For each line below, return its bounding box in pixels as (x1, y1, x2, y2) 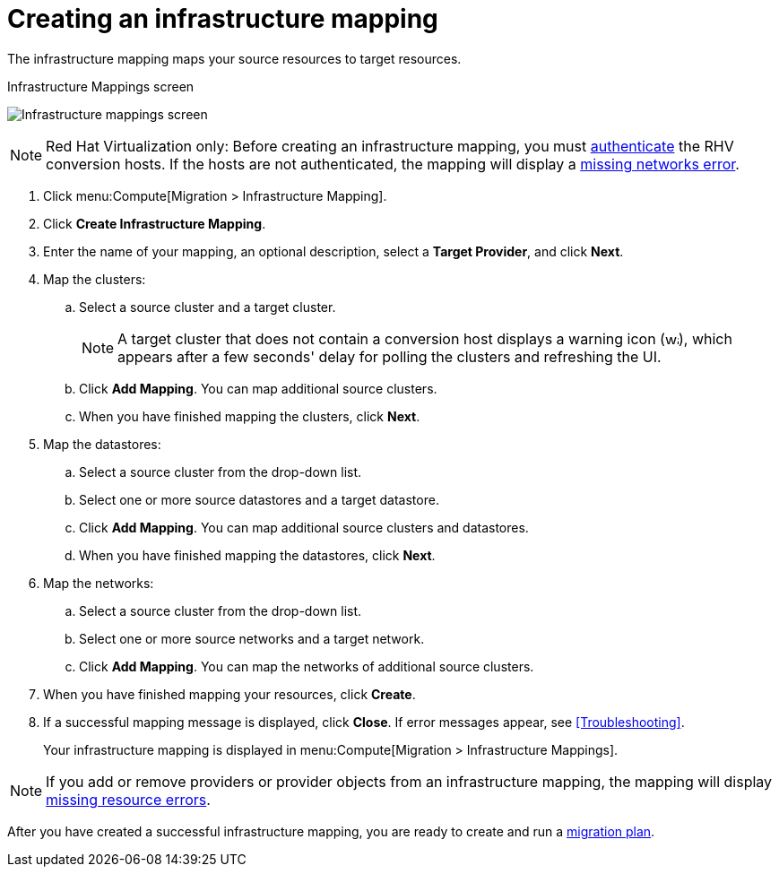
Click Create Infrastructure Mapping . (43, 215, 266, 231)
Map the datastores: (43, 436, 161, 452)
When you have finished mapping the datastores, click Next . (79, 547, 436, 563)
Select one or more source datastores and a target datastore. (79, 491, 439, 507)
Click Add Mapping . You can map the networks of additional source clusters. (79, 658, 534, 674)
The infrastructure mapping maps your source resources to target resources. (7, 50, 462, 66)
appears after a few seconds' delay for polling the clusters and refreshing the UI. (117, 347, 662, 366)
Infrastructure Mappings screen (7, 78, 195, 94)
